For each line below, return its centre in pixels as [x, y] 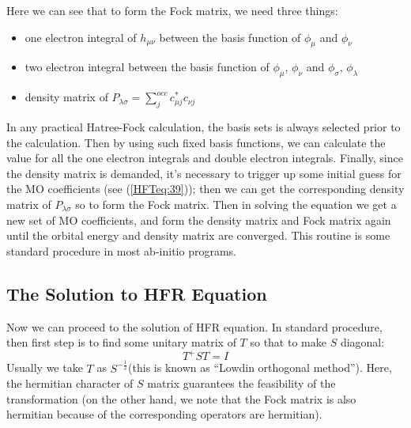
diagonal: [362, 342]
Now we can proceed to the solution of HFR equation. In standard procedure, [194, 326]
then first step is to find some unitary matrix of [121, 342]
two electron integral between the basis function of [147, 67]
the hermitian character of [70, 383]
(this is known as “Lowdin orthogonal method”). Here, [260, 367]
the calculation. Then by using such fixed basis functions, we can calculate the [196, 142]
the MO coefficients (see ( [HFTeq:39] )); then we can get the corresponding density [205, 189]
